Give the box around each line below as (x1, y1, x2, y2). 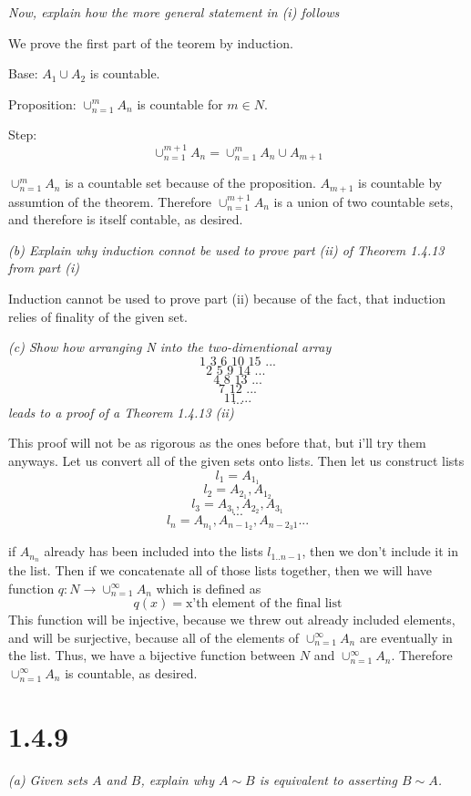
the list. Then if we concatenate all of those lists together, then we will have (8, 560, 433, 579)
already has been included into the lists (44, 542, 263, 561)
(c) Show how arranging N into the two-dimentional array (8, 337, 332, 357)
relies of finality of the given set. (8, 306, 188, 326)
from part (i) (8, 258, 80, 277)
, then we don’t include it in (302, 542, 459, 561)
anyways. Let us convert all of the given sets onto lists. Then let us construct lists (8, 451, 465, 470)
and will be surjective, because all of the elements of (8, 627, 300, 646)
